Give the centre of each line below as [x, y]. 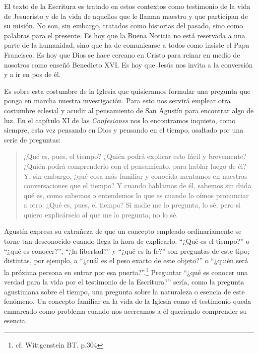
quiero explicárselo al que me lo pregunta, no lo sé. [101, 214]
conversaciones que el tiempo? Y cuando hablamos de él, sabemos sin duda [137, 185]
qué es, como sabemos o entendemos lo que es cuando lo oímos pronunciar [136, 195]
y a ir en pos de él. [32, 74]
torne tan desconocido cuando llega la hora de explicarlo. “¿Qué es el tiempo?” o [127, 241]
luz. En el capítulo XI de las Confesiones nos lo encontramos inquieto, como [120, 120]
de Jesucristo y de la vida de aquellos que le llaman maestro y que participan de [126, 16]
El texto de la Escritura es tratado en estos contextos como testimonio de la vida [127, 6]
